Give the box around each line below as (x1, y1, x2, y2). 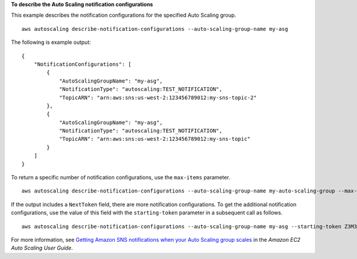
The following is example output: (11, 39, 92, 46)
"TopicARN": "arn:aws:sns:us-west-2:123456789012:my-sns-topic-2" (59, 94, 257, 101)
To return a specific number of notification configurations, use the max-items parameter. (11, 174, 230, 181)
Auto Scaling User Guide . (11, 244, 73, 252)
